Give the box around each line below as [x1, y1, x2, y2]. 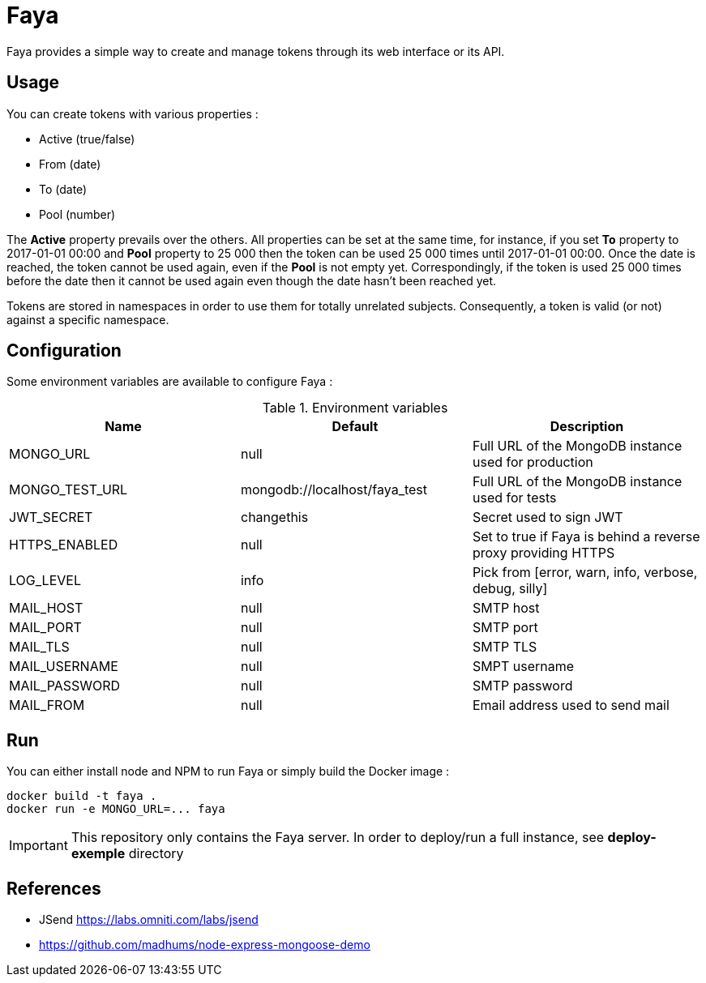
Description [550, 418, 624, 435]
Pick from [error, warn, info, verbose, [472, 564, 698, 581]
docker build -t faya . [6, 789, 157, 803]
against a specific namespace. [6, 312, 169, 327]
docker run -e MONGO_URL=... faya [6, 802, 225, 816]
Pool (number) [39, 207, 116, 221]
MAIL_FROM [9, 697, 85, 714]
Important [9, 837, 68, 854]
